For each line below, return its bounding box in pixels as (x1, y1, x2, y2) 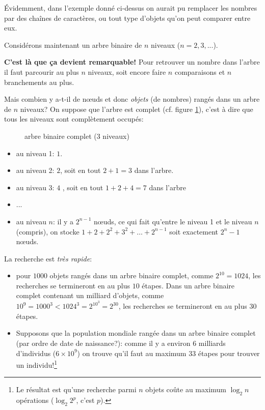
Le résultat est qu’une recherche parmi (16, 384, 137, 395)
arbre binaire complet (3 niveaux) (24, 130, 129, 141)
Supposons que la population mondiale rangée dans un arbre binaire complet (16, 328, 256, 338)
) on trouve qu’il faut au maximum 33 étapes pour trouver (77, 347, 260, 358)
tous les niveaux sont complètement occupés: (4, 113, 144, 124)
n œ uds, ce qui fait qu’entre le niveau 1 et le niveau (94, 216, 252, 226)
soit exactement (169, 226, 219, 237)
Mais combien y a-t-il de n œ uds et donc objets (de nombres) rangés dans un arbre (4, 94, 260, 104)
